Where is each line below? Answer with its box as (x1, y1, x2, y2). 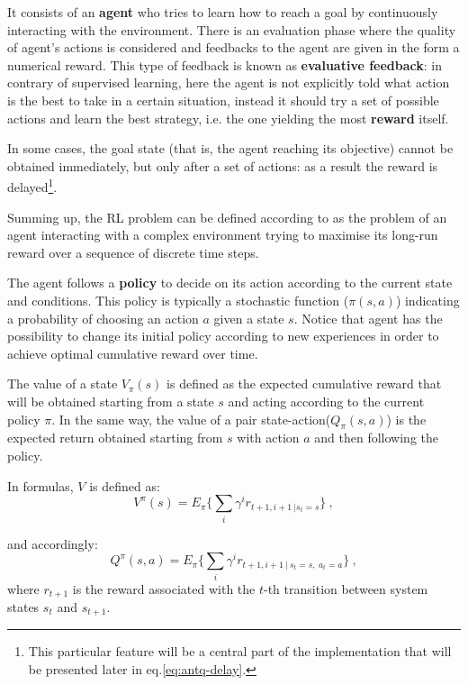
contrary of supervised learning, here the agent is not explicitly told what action (7, 73, 450, 92)
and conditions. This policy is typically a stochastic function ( (7, 290, 349, 309)
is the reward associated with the (72, 579, 256, 598)
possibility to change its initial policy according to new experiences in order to (7, 326, 439, 345)
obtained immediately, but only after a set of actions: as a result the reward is (7, 156, 438, 175)
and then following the (314, 428, 438, 447)
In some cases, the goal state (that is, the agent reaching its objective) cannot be (7, 139, 454, 158)
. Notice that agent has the (293, 308, 443, 327)
